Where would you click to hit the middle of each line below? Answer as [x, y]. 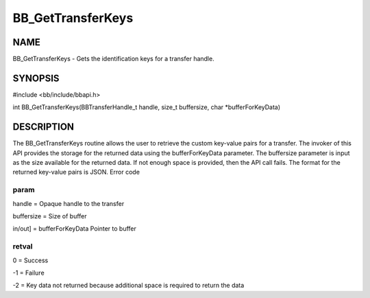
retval [23, 247]
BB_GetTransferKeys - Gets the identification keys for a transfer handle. [114, 59]
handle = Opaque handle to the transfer [69, 203]
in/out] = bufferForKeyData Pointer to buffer [74, 229]
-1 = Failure [28, 273]
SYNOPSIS [36, 78]
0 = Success [30, 260]
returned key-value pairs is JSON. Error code [76, 172]
